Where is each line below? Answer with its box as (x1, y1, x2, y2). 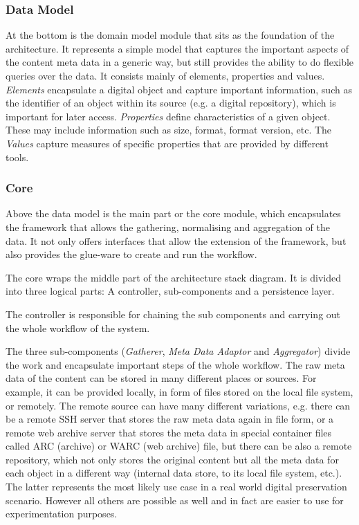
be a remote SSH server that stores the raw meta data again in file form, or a (6, 412, 334, 426)
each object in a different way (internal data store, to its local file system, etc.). (6, 466, 342, 480)
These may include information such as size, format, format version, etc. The (6, 122, 332, 137)
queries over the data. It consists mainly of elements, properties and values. (6, 68, 325, 82)
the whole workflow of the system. (6, 320, 150, 335)
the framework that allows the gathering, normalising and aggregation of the (6, 219, 330, 234)
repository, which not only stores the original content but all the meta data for (6, 452, 339, 466)
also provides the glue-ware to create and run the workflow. (6, 247, 257, 261)
